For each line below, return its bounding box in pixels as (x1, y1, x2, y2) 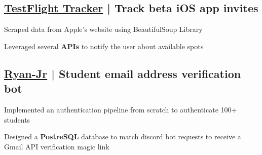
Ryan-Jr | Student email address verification (4, 65, 241, 81)
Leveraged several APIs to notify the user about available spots (4, 41, 204, 51)
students (4, 114, 30, 125)
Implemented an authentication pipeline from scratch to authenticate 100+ (4, 104, 237, 114)
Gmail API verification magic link (4, 141, 109, 151)
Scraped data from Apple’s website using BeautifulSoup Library (4, 24, 203, 34)
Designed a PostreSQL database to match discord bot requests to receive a (4, 131, 241, 142)
